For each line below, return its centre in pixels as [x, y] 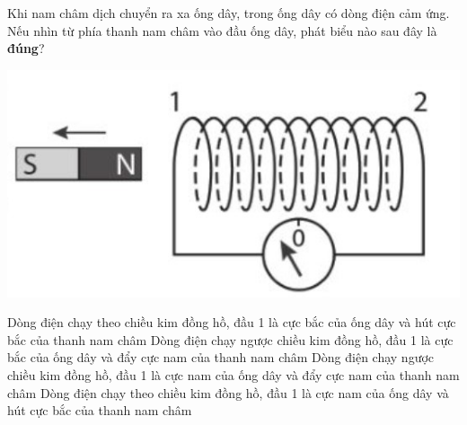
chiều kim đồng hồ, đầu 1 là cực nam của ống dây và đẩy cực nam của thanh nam [233, 375]
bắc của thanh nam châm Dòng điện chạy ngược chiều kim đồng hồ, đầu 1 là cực [230, 339]
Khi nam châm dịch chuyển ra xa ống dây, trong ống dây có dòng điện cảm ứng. [229, 13]
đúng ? [26, 48]
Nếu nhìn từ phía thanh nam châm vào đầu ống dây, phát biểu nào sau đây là [222, 30]
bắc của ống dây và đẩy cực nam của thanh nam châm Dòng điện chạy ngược [221, 357]
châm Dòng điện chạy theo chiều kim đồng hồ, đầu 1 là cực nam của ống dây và [228, 392]
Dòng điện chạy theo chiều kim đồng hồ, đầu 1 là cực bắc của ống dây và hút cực [232, 322]
